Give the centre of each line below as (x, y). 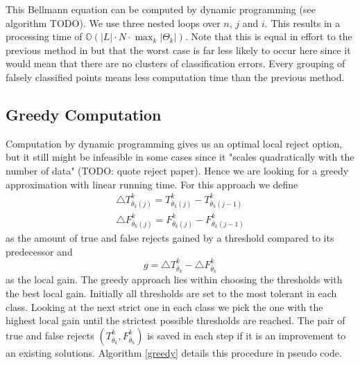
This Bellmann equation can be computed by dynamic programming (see (161, 9)
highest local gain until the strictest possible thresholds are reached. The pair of (175, 320)
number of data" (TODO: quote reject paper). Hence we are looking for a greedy (177, 170)
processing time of (44, 36)
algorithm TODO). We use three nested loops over (113, 23)
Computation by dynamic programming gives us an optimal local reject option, (174, 143)
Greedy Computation (84, 114)
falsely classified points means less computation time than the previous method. (175, 77)
